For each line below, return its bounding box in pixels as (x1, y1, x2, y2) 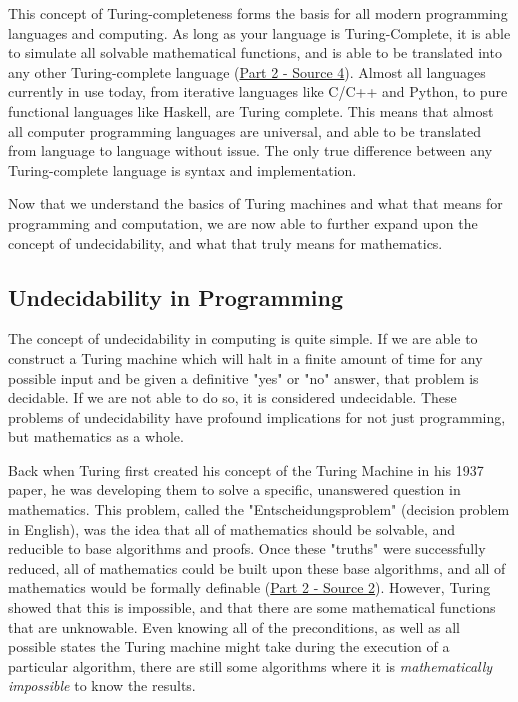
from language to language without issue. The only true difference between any (8, 140, 493, 161)
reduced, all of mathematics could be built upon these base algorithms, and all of (8, 557, 506, 578)
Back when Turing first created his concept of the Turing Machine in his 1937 (8, 459, 484, 480)
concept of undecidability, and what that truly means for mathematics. (8, 232, 443, 253)
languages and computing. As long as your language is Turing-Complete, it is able (8, 22, 511, 43)
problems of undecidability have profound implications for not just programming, (8, 406, 506, 427)
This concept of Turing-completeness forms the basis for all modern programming (8, 3, 508, 23)
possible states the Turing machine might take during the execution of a (8, 636, 450, 657)
